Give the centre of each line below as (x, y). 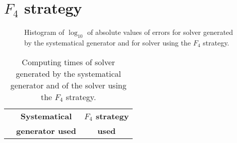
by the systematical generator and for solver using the (108, 42)
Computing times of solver (69, 62)
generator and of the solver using (68, 85)
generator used (46, 130)
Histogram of (44, 32)
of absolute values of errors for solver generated (160, 32)
